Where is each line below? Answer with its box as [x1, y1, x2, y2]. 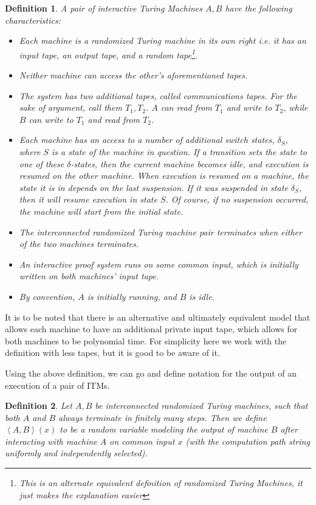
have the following [225, 2, 292, 14]
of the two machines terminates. [19, 237, 139, 250]
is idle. [189, 290, 215, 302]
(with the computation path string [185, 434, 310, 447]
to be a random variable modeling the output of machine [60, 423, 268, 436]
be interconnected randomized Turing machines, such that [95, 399, 308, 412]
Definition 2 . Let [5, 399, 72, 412]
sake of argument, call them [19, 101, 122, 114]
